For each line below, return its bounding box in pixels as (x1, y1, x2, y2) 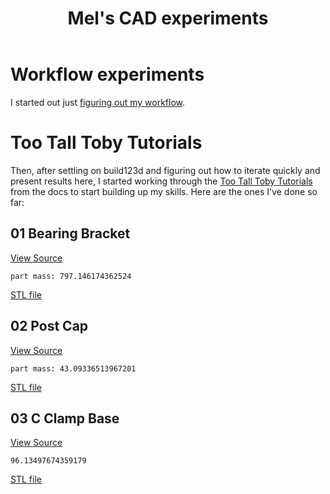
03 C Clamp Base (10, 410, 120, 427)
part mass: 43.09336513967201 (10, 363, 137, 374)
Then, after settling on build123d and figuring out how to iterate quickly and (10, 164, 321, 176)
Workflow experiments (10, 63, 205, 86)
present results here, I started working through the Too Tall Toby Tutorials (10, 175, 313, 187)
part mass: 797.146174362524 (10, 271, 132, 281)
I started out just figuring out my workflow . (10, 96, 186, 108)
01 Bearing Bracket (10, 225, 131, 242)
